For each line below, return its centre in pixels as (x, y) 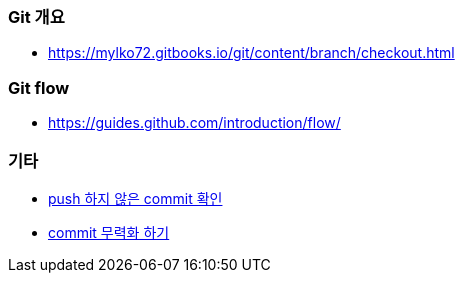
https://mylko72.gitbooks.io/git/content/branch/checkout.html (251, 53)
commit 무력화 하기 (109, 232)
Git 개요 (36, 17)
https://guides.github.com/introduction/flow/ (194, 123)
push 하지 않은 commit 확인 (135, 198)
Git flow (39, 87)
